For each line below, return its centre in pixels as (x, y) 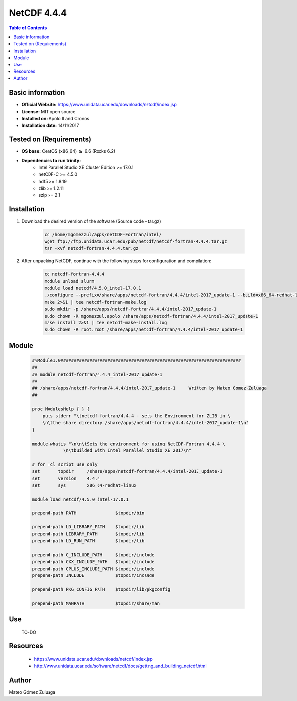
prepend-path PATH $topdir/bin (88, 513)
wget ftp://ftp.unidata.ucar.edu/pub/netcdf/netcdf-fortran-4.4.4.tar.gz (136, 241)
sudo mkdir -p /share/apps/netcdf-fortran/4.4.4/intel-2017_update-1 (130, 309)
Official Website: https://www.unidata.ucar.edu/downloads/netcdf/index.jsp (99, 105)
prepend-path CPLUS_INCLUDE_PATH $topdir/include (93, 569)
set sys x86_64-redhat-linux (84, 485)
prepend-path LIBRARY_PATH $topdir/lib (88, 534)
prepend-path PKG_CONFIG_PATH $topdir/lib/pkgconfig (101, 589)
